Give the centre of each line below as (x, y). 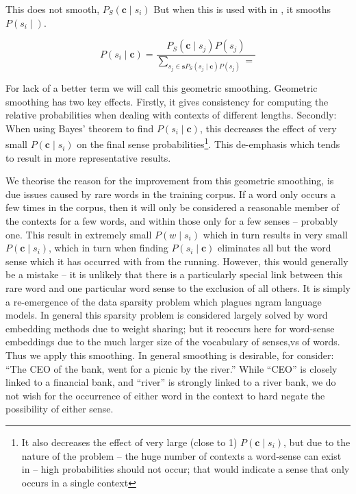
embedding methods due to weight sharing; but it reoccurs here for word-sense (170, 328)
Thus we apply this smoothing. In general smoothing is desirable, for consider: (170, 355)
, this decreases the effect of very (268, 128)
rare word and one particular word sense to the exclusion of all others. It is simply (178, 288)
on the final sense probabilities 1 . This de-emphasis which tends (208, 143)
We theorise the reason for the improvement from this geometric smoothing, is (170, 181)
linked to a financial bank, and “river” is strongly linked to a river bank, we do (171, 382)
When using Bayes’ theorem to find (80, 128)
